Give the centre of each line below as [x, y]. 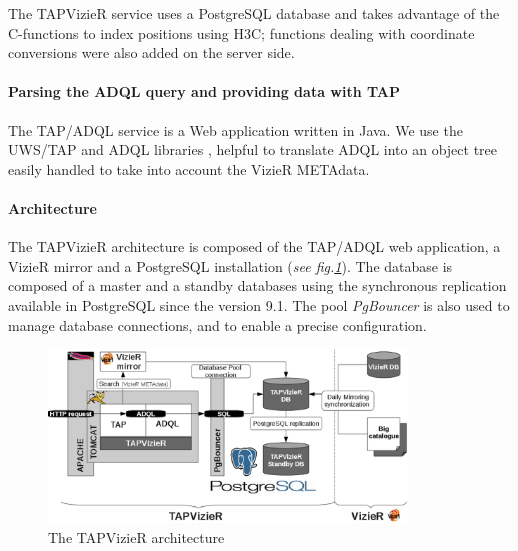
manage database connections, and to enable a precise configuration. [217, 324]
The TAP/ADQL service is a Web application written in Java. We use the [235, 129]
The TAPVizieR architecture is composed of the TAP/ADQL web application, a [254, 246]
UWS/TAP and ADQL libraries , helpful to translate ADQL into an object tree [253, 149]
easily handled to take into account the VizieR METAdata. [189, 168]
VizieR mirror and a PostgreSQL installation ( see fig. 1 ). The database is [230, 265]
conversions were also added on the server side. [151, 52]
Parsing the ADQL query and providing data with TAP [204, 91]
